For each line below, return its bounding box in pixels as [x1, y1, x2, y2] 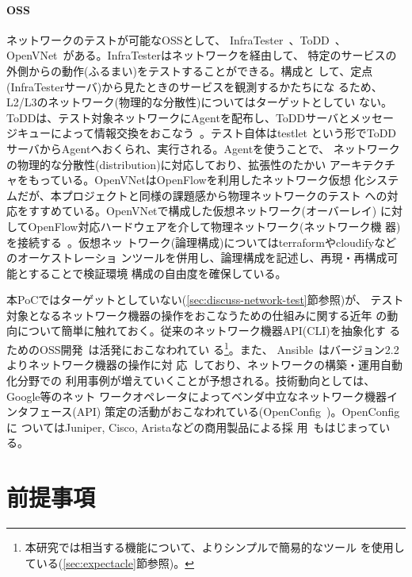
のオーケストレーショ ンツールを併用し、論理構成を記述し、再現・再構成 [6, 249, 387, 266]
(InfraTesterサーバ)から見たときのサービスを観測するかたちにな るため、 [6, 78, 383, 94]
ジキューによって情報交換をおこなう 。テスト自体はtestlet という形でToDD [6, 125, 397, 141]
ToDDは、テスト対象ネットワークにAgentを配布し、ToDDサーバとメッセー [6, 109, 395, 125]
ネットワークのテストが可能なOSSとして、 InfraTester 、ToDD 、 [6, 31, 346, 48]
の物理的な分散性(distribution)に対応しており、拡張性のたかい [6, 156, 326, 172]
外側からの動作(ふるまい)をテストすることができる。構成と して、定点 [6, 62, 373, 79]
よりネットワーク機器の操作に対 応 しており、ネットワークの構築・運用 [6, 356, 380, 373]
